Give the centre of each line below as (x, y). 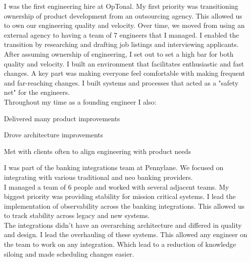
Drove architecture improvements (54, 135)
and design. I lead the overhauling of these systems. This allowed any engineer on (126, 234)
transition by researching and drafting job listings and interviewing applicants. (121, 44)
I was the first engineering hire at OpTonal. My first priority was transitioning (121, 6)
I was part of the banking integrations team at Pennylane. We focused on (114, 167)
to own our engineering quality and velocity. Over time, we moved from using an (124, 25)
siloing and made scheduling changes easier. (69, 253)
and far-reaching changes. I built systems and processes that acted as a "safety (121, 82)
